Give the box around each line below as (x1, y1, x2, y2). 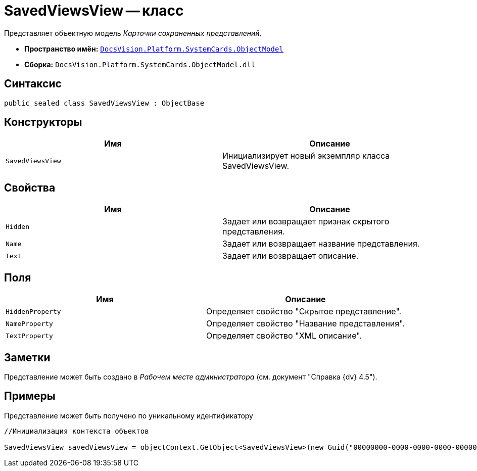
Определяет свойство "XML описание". (206, 331, 362, 341)
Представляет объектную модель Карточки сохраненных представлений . (4, 28, 262, 37)
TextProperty (6, 332, 53, 340)
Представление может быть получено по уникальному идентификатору (4, 411, 253, 420)
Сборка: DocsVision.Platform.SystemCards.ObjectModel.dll (24, 60, 256, 69)
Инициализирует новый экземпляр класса (222, 151, 390, 161)
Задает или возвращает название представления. (222, 239, 420, 249)
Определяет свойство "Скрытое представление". (206, 306, 402, 317)
